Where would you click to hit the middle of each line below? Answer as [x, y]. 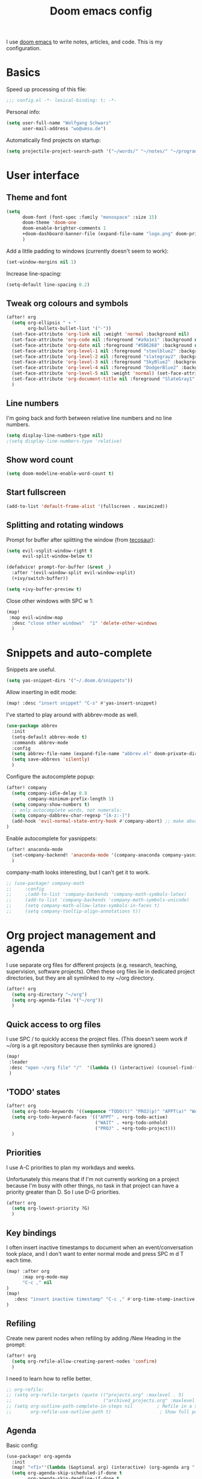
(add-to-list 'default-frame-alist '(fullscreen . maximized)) [87, 506]
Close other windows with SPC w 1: [50, 601]
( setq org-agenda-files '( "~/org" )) [57, 1000]
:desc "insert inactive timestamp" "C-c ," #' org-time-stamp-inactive [105, 1299]
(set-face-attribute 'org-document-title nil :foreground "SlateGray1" [103, 379]
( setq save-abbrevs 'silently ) [51, 759]
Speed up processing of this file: [47, 89]
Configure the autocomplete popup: [50, 777]
